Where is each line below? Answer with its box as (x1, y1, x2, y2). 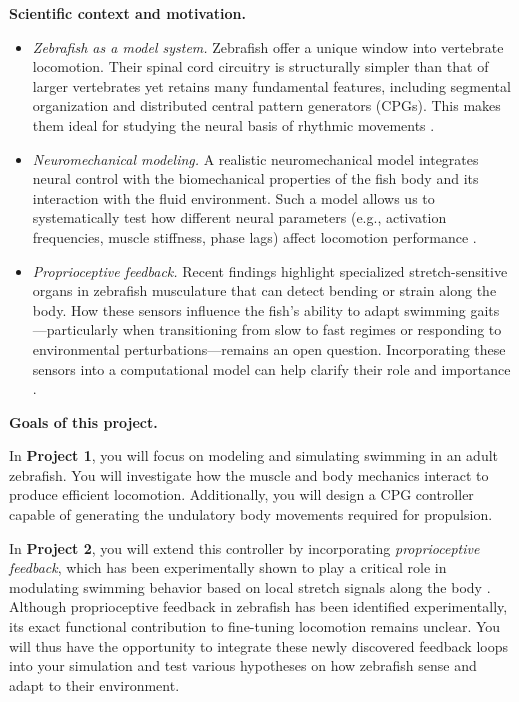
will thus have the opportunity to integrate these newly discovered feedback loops (9, 635, 508, 656)
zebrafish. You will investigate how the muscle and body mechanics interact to (9, 464, 489, 485)
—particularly (32, 319, 119, 340)
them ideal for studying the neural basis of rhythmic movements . (32, 114, 435, 135)
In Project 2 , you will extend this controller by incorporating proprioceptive (9, 537, 480, 558)
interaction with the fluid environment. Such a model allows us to (32, 187, 435, 208)
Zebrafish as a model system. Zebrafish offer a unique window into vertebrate (32, 36, 504, 57)
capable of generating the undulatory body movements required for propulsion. (9, 504, 493, 525)
